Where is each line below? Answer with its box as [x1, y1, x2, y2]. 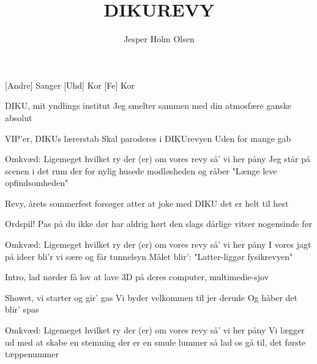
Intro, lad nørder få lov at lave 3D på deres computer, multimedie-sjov [5, 270, 269, 283]
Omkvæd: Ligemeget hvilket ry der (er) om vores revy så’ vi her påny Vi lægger [5, 324, 305, 336]
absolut [5, 111, 32, 124]
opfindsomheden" [5, 176, 69, 189]
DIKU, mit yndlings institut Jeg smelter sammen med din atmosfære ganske [5, 99, 291, 112]
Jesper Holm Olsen [124, 32, 195, 45]
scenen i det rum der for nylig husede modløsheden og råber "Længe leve [5, 164, 277, 177]
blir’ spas [5, 303, 39, 316]
